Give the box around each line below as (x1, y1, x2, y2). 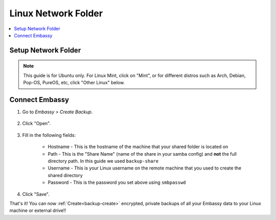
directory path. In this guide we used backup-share (48, 158, 158, 164)
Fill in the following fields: (22, 132, 76, 138)
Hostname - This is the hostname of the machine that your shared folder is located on (48, 143, 228, 150)
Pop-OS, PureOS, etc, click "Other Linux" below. (23, 80, 125, 86)
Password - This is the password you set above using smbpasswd (48, 179, 186, 186)
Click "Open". (22, 120, 51, 127)
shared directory (48, 172, 83, 178)
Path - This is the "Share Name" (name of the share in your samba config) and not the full (48, 151, 237, 157)
